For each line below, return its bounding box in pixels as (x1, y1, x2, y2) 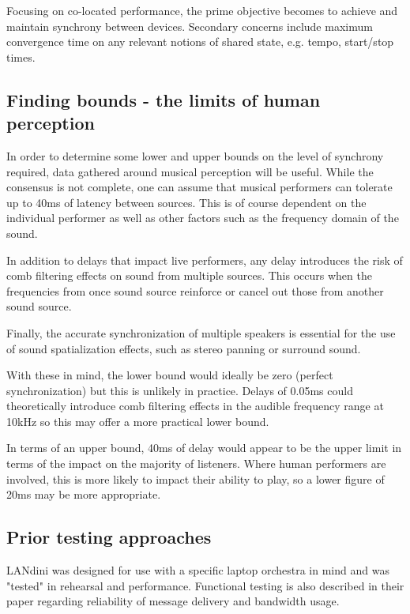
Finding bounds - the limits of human (6, 87, 321, 111)
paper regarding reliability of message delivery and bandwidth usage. (6, 593, 340, 609)
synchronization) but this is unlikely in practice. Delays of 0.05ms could (6, 382, 353, 398)
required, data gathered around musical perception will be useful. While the (6, 163, 374, 179)
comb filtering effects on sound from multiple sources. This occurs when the (6, 267, 372, 284)
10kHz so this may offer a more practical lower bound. (6, 412, 269, 429)
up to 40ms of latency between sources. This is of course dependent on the (6, 194, 367, 210)
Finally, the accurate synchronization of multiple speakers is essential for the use (6, 324, 396, 341)
